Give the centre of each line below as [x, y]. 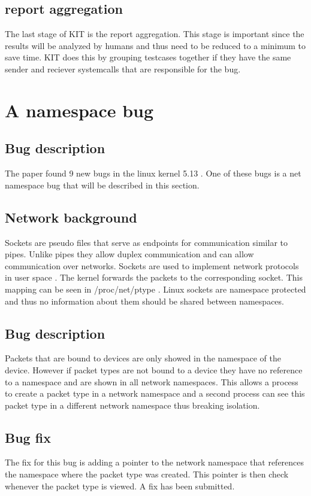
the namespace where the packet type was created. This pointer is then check [147, 474]
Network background [71, 217]
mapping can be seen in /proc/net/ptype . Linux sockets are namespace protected [155, 289]
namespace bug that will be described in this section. [102, 185]
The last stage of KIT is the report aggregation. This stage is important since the [155, 34]
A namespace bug [79, 110]
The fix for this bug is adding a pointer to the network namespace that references [155, 462]
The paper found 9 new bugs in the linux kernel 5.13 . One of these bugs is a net [153, 173]
